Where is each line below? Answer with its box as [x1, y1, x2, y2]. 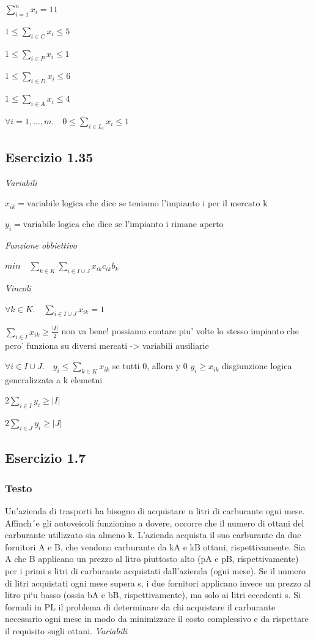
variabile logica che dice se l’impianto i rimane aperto [23, 220, 224, 229]
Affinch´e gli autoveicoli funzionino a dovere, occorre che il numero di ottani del [5, 516, 304, 529]
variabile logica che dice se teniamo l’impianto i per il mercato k [26, 200, 268, 209]
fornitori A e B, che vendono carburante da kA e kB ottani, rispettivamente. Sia [5, 540, 306, 553]
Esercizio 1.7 [5, 448, 86, 467]
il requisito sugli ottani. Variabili [5, 624, 128, 637]
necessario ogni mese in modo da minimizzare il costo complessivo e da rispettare [5, 612, 309, 625]
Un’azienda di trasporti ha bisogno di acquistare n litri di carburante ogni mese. [5, 504, 305, 517]
